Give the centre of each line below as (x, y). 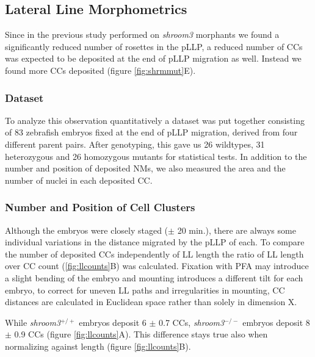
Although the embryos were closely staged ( (87, 230)
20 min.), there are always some (237, 230)
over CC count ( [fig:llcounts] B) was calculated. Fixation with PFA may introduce (157, 266)
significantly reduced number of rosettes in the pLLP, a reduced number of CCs (154, 46)
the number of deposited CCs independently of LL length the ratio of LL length (154, 254)
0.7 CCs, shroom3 (192, 322)
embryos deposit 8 (276, 322)
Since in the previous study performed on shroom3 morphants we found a (142, 34)
